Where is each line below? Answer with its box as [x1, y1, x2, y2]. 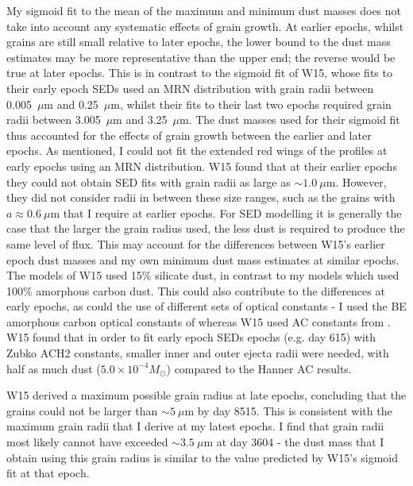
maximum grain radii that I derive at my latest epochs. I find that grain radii [6, 418, 384, 434]
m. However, [326, 173, 387, 190]
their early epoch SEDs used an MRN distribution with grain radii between [6, 79, 374, 96]
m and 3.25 [113, 111, 168, 128]
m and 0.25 [44, 95, 98, 112]
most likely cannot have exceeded [6, 434, 168, 450]
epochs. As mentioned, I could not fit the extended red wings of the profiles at [6, 142, 388, 159]
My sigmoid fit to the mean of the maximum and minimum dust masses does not [6, 2, 402, 18]
